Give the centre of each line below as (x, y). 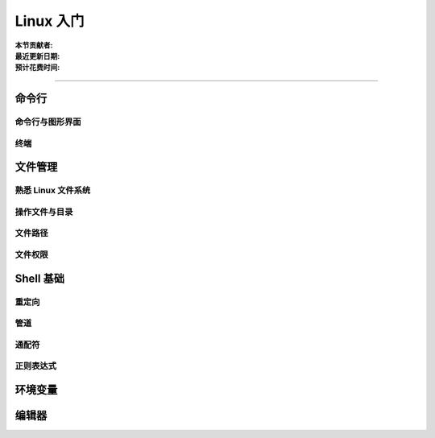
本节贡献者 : (34, 45)
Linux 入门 (50, 21)
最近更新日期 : (37, 56)
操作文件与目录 (44, 212)
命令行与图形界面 (48, 122)
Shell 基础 (39, 278)
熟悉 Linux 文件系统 (53, 191)
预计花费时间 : (37, 68)
